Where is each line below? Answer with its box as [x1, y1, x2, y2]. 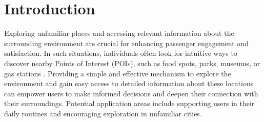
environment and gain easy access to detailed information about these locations [4, 78, 254, 89]
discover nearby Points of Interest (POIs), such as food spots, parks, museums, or [4, 57, 260, 68]
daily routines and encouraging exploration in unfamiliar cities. [4, 108, 202, 118]
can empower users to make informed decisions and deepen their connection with [4, 88, 258, 98]
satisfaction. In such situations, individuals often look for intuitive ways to [4, 48, 237, 58]
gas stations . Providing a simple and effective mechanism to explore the [4, 68, 231, 78]
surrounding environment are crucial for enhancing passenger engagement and [4, 37, 249, 48]
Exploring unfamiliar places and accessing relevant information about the [4, 28, 234, 38]
